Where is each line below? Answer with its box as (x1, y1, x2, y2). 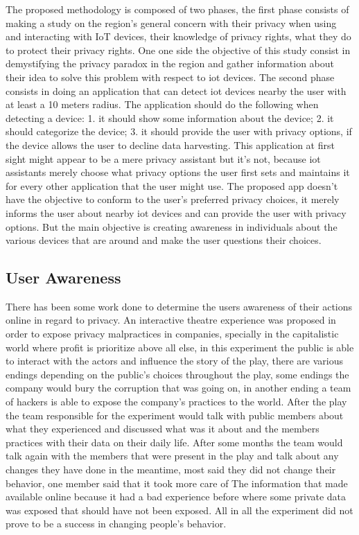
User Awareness (6, 267, 121, 288)
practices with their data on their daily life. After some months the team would (6, 435, 343, 449)
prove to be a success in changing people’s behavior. (6, 516, 227, 531)
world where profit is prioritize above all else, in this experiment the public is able (6, 340, 354, 354)
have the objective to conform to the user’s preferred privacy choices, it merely (6, 192, 340, 207)
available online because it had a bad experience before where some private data (6, 489, 347, 504)
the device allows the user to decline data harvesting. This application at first (6, 137, 335, 152)
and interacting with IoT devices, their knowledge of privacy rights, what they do (6, 29, 351, 44)
